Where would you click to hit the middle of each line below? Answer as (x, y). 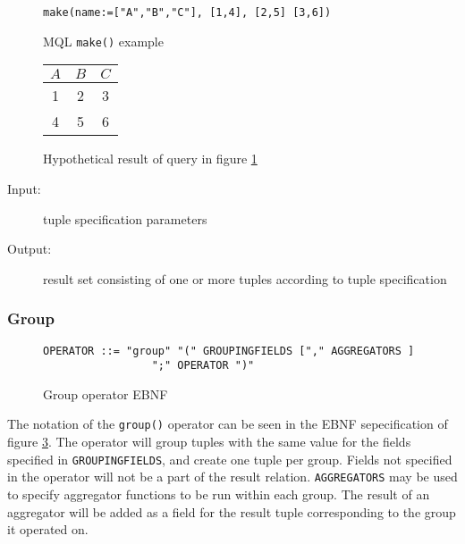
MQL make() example (103, 41)
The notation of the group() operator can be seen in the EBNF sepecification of (228, 424)
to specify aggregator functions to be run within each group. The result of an (219, 494)
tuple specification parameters (125, 218)
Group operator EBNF (106, 393)
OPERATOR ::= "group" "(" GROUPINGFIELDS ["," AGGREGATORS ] (229, 351)
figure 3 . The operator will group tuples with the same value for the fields (209, 442)
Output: (30, 249)
